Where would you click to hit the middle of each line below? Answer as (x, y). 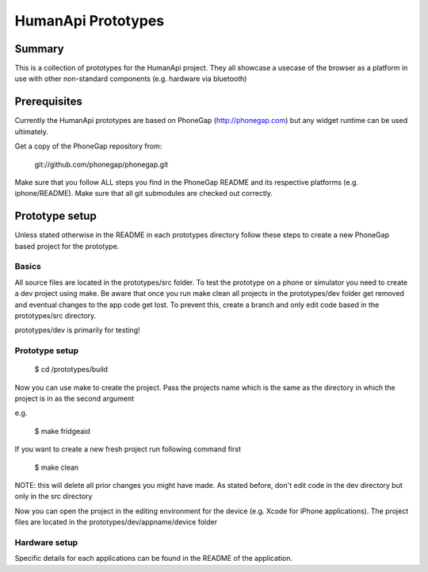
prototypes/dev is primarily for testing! (77, 330)
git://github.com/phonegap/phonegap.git (101, 164)
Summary (39, 49)
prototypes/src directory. (55, 315)
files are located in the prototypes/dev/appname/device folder (116, 522)
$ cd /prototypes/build (71, 370)
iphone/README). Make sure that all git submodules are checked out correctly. (144, 194)
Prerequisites (48, 102)
